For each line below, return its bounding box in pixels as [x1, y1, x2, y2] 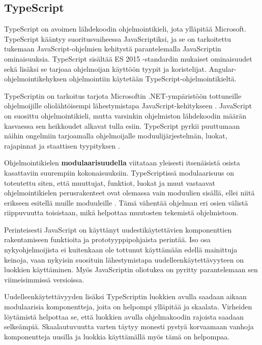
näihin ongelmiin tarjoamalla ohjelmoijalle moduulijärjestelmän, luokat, [4, 130, 227, 141]
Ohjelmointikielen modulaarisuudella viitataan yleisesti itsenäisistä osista [4, 157, 240, 168]
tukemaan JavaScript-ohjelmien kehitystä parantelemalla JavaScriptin [4, 43, 221, 54]
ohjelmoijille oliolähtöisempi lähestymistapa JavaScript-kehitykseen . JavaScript [4, 100, 252, 111]
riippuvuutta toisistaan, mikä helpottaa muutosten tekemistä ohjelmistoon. [4, 207, 239, 218]
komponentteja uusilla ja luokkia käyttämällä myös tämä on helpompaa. [4, 331, 230, 341]
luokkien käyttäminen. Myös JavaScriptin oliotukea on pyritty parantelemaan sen [4, 264, 258, 275]
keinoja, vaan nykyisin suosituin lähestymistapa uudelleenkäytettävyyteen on [4, 254, 244, 265]
